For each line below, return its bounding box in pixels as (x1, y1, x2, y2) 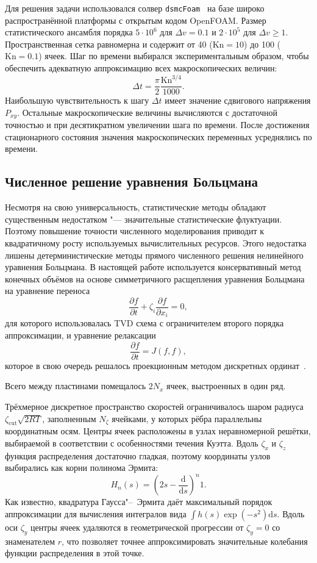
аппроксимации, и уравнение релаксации (5, 329, 156, 342)
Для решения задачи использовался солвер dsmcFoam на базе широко (5, 2, 265, 14)
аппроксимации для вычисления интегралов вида (5, 507, 187, 520)
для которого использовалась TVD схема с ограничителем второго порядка (5, 317, 284, 329)
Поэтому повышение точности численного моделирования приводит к (5, 224, 265, 237)
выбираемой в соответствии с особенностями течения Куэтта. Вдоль (5, 436, 258, 449)
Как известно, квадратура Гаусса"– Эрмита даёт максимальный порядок (5, 495, 272, 508)
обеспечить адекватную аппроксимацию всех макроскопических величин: (5, 62, 277, 74)
